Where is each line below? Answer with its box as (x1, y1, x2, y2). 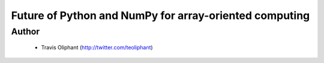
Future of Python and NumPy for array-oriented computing (11, 9, 310, 22)
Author (11, 26, 40, 37)
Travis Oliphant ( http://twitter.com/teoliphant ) (41, 44, 153, 51)
